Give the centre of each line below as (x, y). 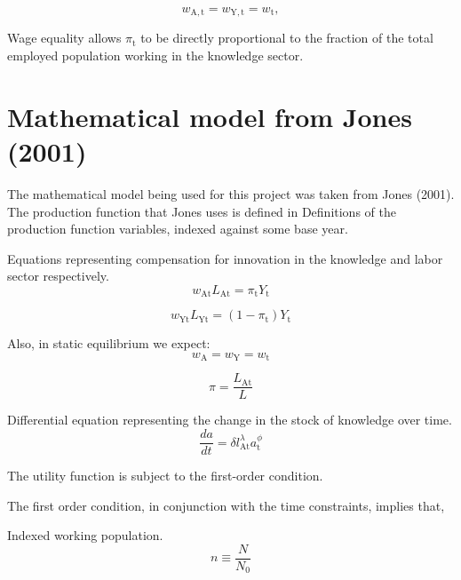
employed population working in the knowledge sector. (155, 56)
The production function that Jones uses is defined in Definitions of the (202, 211)
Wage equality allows (64, 38)
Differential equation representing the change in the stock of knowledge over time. (230, 420)
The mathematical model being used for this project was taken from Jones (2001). (231, 193)
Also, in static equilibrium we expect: (109, 343)
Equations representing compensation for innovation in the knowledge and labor (225, 258)
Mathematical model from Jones (210, 116)
